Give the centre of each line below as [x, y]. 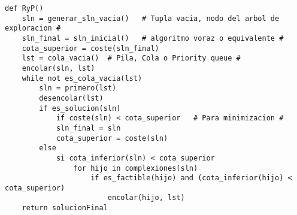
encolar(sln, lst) [58, 68]
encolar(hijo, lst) [146, 198]
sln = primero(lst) [78, 88]
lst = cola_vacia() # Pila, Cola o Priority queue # [131, 58]
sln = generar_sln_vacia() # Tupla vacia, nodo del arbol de [151, 18]
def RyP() [24, 8]
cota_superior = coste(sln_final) [90, 48]
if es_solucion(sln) [80, 108]
